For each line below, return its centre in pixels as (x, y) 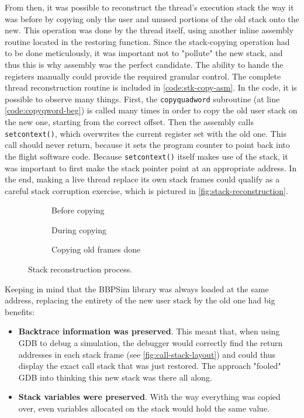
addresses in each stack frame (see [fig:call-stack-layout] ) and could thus (147, 354)
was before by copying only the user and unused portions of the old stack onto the (152, 18)
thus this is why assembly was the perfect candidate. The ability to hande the (144, 64)
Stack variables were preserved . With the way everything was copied (149, 397)
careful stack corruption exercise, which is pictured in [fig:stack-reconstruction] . (146, 190)
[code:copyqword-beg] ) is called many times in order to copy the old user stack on (151, 110)
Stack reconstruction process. (80, 269)
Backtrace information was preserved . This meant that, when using (149, 331)
